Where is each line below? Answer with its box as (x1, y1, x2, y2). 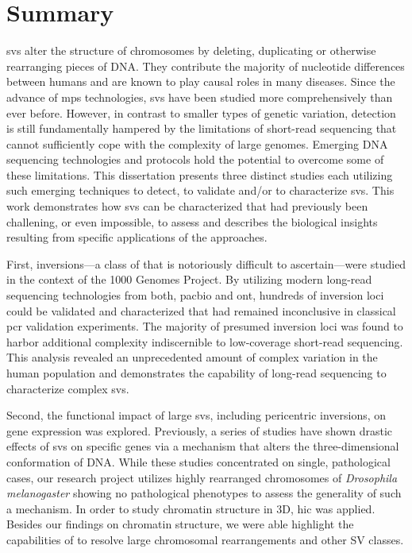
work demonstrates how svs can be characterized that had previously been (6, 198, 368, 215)
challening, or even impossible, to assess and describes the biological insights (6, 213, 378, 230)
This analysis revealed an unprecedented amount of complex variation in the (6, 349, 378, 365)
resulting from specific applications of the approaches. (6, 229, 268, 246)
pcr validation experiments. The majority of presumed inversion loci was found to (6, 318, 403, 335)
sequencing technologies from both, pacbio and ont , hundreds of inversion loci (6, 287, 384, 304)
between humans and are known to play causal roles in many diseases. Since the (6, 73, 395, 90)
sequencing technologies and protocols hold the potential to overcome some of (6, 151, 384, 168)
